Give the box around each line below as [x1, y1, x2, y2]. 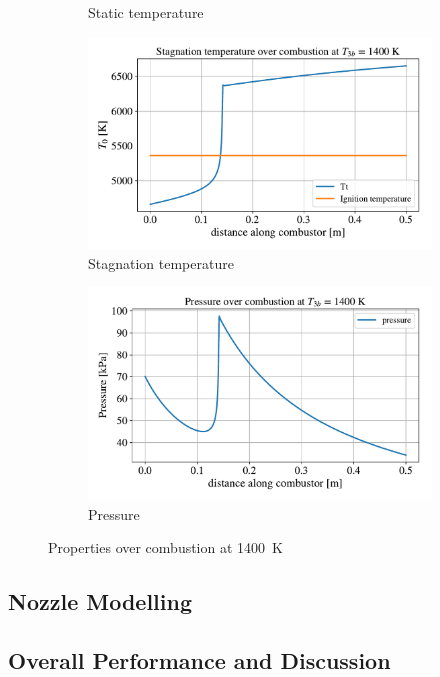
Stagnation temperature [88, 252, 234, 273]
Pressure [88, 503, 140, 524]
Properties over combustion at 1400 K [48, 537, 283, 558]
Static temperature [88, 2, 204, 22]
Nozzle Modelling [8, 586, 193, 617]
